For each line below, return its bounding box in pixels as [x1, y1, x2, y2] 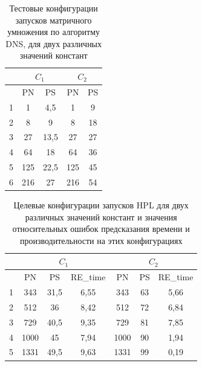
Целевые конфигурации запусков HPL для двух [13, 198, 189, 211]
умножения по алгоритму [7, 25, 100, 38]
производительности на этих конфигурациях [19, 234, 183, 246]
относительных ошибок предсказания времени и [12, 222, 190, 235]
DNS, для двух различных [5, 37, 102, 50]
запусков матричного [15, 13, 92, 26]
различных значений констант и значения [25, 210, 177, 223]
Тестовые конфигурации [9, 2, 98, 14]
